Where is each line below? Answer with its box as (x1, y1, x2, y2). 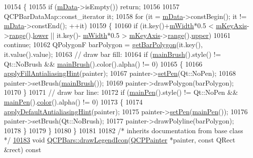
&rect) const (4, 144, 41, 154)
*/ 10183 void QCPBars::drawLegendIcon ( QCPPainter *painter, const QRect (4, 135, 235, 145)
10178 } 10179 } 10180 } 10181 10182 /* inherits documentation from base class (4, 125, 243, 135)
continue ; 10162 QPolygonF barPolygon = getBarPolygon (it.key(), (4, 39, 203, 50)
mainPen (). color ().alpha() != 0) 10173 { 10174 (4, 96, 143, 106)
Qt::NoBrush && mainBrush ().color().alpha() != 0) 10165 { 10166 (4, 58, 203, 69)
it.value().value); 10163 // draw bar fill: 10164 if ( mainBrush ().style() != (4, 49, 221, 59)
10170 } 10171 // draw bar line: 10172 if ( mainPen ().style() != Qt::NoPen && (4, 87, 238, 97)
